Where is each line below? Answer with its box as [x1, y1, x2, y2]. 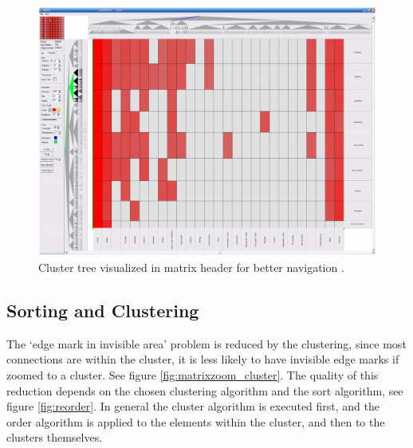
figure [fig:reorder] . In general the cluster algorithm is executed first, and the [6, 398, 380, 415]
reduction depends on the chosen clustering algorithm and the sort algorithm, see [6, 382, 403, 399]
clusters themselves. [6, 429, 103, 446]
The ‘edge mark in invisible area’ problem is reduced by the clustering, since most [6, 335, 407, 352]
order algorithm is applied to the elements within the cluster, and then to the [6, 413, 385, 430]
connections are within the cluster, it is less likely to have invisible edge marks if [6, 351, 399, 367]
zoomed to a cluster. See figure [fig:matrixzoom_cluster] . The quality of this [6, 367, 379, 383]
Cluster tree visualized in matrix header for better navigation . [38, 259, 344, 276]
